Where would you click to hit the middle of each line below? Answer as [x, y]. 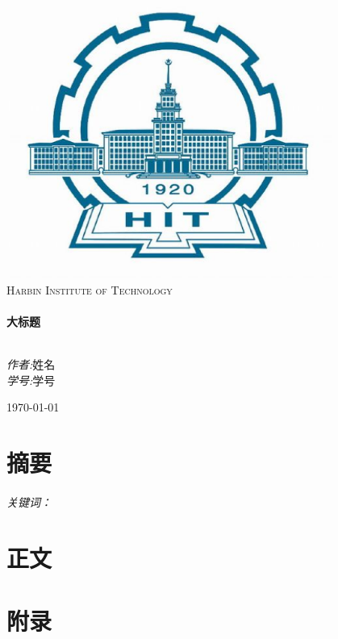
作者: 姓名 [31, 363]
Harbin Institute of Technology [90, 289]
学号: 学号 [31, 380]
